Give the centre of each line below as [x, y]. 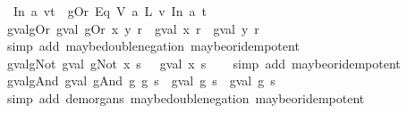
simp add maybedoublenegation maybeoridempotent [153, 46]
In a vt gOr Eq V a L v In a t [110, 11]
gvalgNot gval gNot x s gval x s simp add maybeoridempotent [203, 63]
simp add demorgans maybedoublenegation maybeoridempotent [186, 97]
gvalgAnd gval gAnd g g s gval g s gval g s [141, 81]
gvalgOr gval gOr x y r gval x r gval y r [133, 28]
